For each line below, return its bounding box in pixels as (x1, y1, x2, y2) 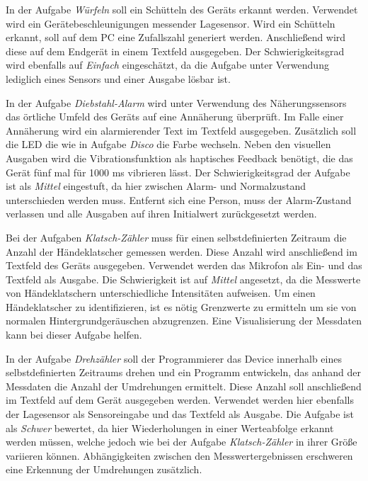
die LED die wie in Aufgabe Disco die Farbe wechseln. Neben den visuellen (6, 137, 331, 152)
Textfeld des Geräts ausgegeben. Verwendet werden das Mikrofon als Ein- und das (6, 258, 362, 273)
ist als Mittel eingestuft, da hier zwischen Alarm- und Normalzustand (6, 179, 306, 193)
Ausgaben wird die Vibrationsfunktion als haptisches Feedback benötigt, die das (6, 150, 353, 165)
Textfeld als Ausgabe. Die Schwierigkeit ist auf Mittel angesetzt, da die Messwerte (6, 271, 361, 286)
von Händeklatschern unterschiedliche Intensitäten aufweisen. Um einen (6, 285, 316, 300)
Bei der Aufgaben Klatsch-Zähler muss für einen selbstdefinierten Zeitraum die (6, 230, 347, 244)
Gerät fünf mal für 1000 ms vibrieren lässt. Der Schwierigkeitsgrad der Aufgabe (6, 164, 350, 179)
